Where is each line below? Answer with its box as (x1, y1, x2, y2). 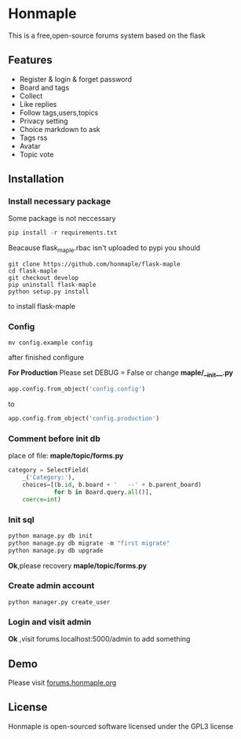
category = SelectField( (8, 466, 89, 474)
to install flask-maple (8, 302, 76, 311)
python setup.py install (8, 288, 89, 296)
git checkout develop (8, 274, 79, 282)
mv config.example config (8, 339, 93, 347)
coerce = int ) (22, 495, 61, 503)
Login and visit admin (8, 616, 92, 627)
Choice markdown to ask (19, 124, 100, 134)
